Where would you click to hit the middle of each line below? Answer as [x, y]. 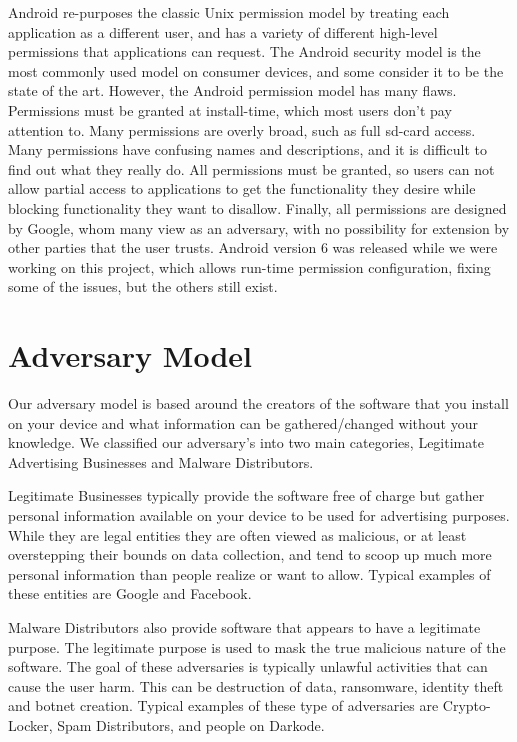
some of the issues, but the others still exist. [143, 286]
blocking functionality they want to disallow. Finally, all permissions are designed [257, 207]
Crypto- [466, 705]
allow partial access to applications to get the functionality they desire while [242, 188]
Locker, [30, 724]
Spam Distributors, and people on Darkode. [191, 724]
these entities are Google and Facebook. [130, 593]
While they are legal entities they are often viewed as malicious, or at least [237, 534]
